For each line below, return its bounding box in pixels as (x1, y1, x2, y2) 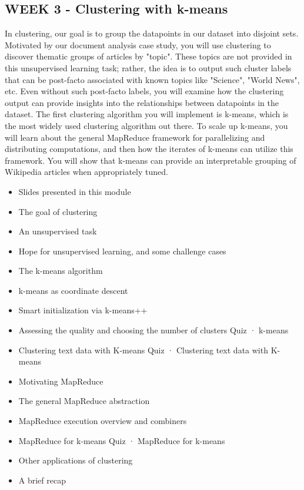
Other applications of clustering (18, 454, 133, 466)
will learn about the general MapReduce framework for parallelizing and (5, 131, 265, 143)
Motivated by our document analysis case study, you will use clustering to (5, 38, 271, 51)
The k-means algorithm (18, 264, 103, 277)
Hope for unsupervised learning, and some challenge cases (18, 244, 226, 257)
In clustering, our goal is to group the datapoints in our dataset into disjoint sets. (5, 27, 299, 39)
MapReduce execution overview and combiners (18, 415, 187, 427)
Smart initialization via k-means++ (18, 304, 148, 316)
